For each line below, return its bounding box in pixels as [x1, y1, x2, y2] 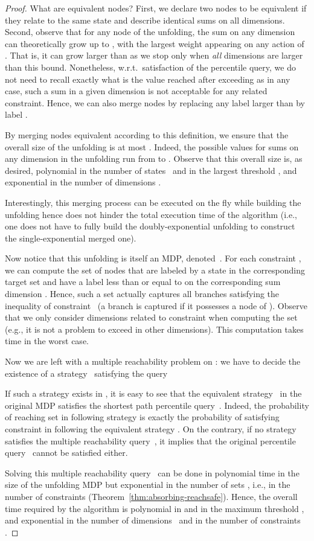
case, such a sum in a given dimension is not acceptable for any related [5, 85, 268, 97]
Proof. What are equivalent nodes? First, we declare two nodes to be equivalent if [5, 2, 307, 14]
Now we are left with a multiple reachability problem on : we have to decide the [5, 355, 301, 368]
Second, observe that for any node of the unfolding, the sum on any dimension [5, 25, 295, 38]
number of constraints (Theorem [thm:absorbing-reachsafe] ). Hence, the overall [5, 490, 298, 502]
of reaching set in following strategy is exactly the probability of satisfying [5, 411, 280, 423]
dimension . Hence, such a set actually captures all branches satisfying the [5, 287, 280, 300]
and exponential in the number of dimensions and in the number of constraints [5, 514, 301, 527]
